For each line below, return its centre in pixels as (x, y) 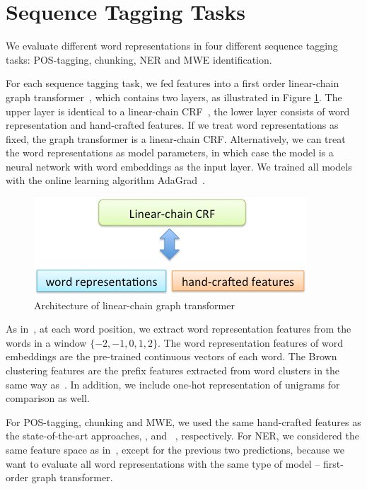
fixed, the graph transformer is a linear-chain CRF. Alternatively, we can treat (176, 138)
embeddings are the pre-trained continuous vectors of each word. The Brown (171, 356)
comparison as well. (48, 398)
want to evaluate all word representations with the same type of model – (163, 463)
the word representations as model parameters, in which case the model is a (170, 153)
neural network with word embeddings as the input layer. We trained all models (179, 166)
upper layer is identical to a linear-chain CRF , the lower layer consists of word (178, 111)
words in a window (46, 342)
